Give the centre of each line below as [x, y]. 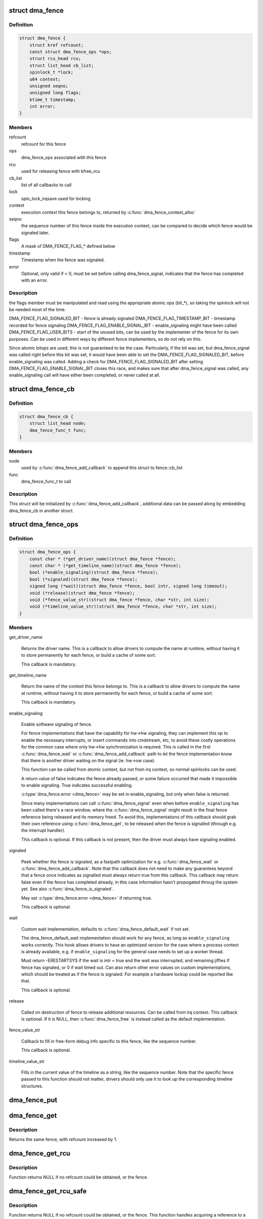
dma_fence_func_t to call [46, 482]
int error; [42, 107]
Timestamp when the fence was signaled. [63, 260]
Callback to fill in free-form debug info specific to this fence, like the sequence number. [109, 1041]
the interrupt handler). [43, 830]
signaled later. [35, 233]
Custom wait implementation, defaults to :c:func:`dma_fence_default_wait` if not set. [105, 929]
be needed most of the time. [37, 309]
